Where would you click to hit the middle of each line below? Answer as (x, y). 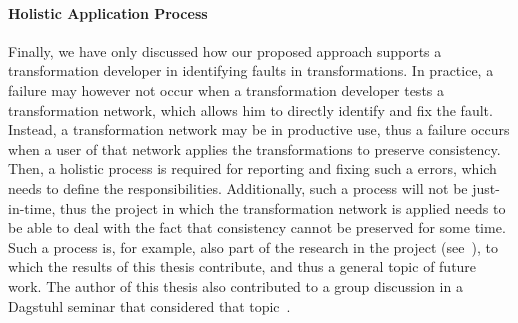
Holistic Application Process (108, 12)
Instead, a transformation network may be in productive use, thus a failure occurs (259, 129)
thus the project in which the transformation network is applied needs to (283, 207)
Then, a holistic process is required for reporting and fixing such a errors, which (252, 168)
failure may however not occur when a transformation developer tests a (226, 89)
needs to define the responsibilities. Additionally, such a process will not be (238, 187)
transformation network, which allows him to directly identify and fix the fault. (250, 109)
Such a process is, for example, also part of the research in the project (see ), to (253, 246)
